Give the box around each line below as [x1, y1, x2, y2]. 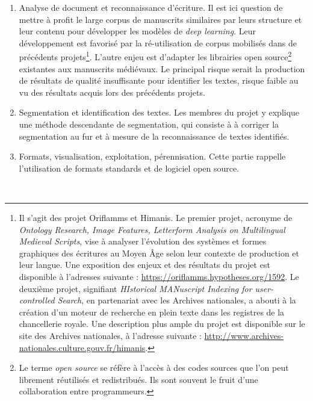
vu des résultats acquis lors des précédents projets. [19, 85, 205, 98]
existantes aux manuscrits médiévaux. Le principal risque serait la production [19, 62, 305, 75]
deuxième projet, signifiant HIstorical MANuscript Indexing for [19, 282, 252, 294]
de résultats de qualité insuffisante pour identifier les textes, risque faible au [19, 74, 299, 87]
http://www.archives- [204, 329, 284, 341]
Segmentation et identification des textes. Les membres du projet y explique [19, 106, 300, 119]
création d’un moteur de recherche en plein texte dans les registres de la [19, 305, 285, 318]
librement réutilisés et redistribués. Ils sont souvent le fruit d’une [19, 373, 258, 385]
